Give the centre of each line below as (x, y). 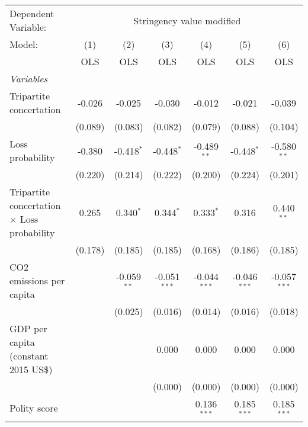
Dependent (32, 13)
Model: (24, 44)
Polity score (34, 408)
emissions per (37, 280)
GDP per (28, 328)
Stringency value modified (187, 20)
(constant (29, 356)
